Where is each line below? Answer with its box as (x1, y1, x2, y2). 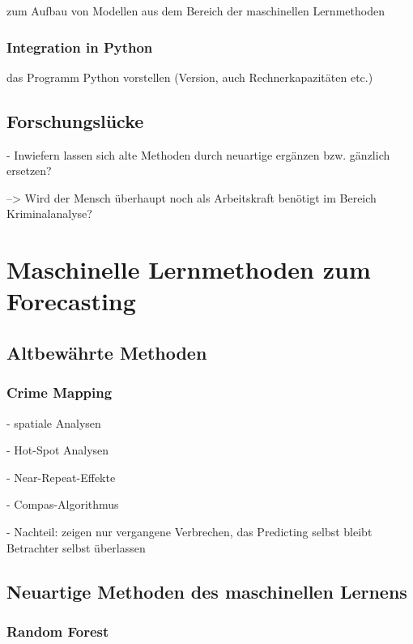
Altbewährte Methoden (6, 339, 207, 365)
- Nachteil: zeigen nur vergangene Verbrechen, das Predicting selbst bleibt (6, 522, 373, 540)
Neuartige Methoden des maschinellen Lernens (6, 578, 407, 603)
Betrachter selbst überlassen (6, 539, 146, 556)
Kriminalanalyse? (6, 205, 92, 222)
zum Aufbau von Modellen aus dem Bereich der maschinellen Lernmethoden (6, 2, 385, 19)
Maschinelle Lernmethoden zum (6, 253, 371, 286)
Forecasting (6, 284, 136, 318)
